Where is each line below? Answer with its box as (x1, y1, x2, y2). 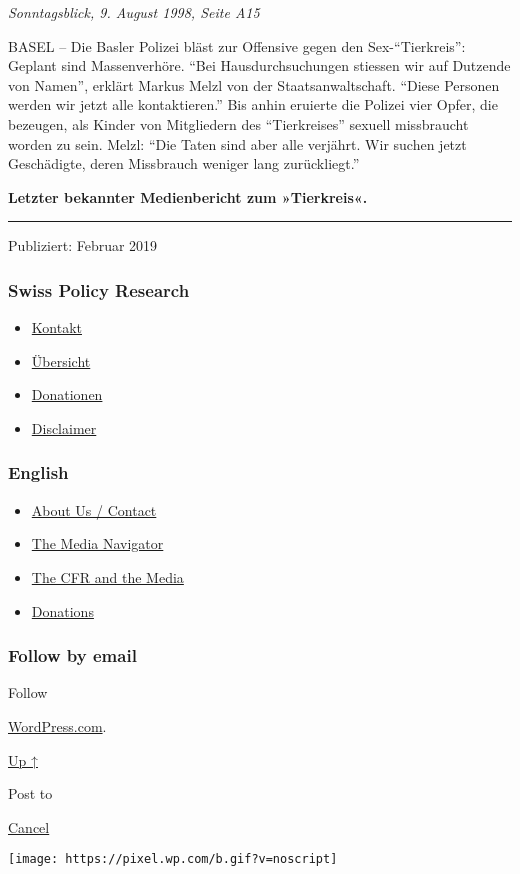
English (8, 460, 69, 485)
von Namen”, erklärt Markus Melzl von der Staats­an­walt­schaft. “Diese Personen (8, 74, 500, 95)
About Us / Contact (31, 499, 157, 520)
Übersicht (31, 350, 91, 371)
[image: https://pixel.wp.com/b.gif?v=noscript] (8, 852, 338, 867)
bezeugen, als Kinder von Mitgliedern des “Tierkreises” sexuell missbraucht (8, 113, 469, 134)
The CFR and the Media (31, 566, 184, 587)
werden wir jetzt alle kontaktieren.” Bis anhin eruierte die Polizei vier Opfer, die (8, 94, 498, 115)
